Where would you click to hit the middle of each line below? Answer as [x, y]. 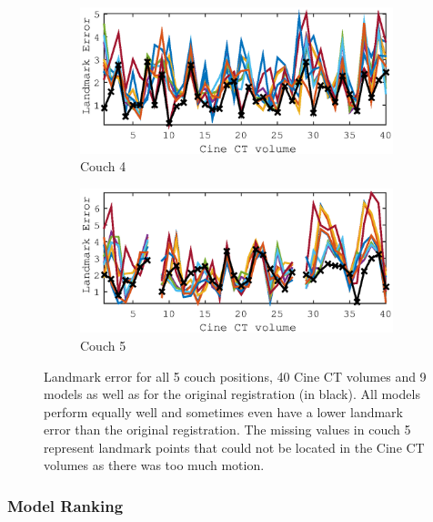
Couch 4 [103, 166]
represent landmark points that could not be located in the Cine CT [234, 447]
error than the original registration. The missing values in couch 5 [227, 430]
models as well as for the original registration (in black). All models [232, 394]
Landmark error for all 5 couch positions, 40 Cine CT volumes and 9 [235, 376]
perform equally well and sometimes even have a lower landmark [223, 411]
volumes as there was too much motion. [154, 465]
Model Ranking [65, 506]
